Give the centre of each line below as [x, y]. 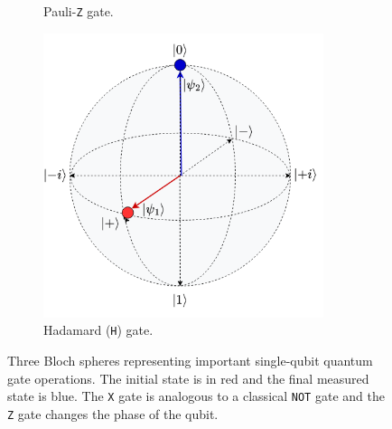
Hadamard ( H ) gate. [98, 330]
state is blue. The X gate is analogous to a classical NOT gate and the [196, 396]
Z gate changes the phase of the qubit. [113, 413]
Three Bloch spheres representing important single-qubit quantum [190, 360]
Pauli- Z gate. [79, 11]
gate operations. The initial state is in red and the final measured [188, 378]
